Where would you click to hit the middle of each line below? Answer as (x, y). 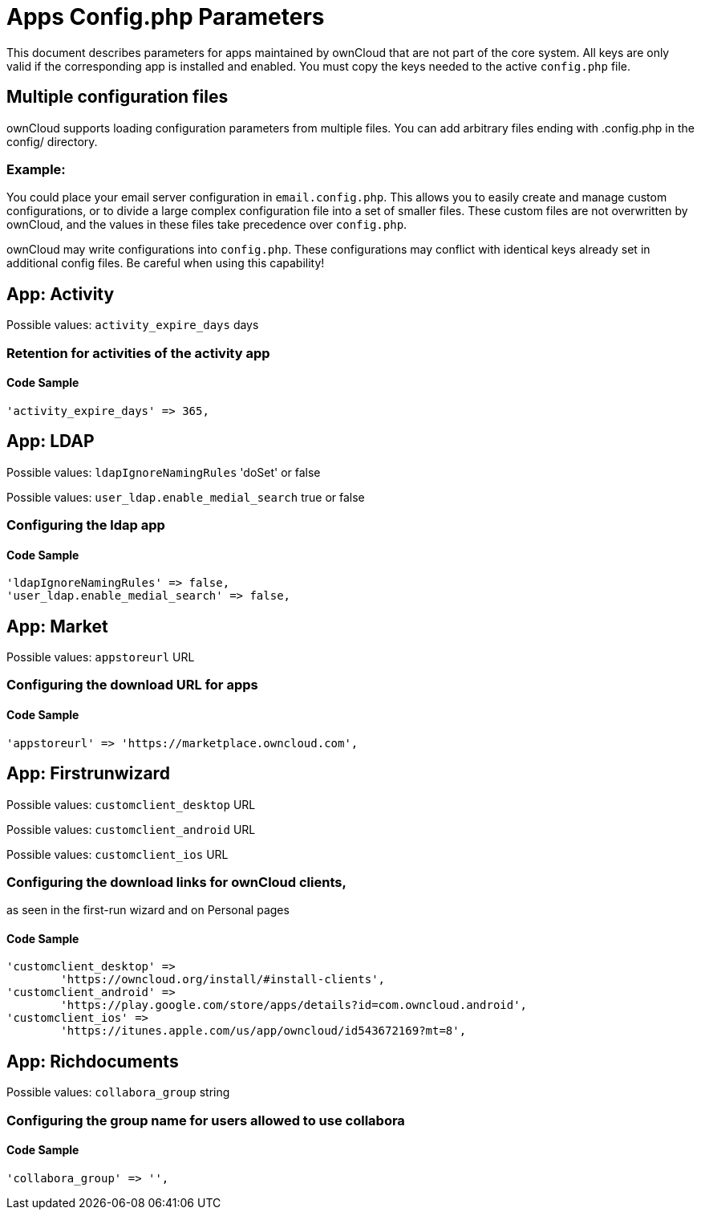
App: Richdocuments (93, 1061)
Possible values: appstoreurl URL (101, 657)
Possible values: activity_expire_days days (133, 325)
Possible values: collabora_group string (118, 1092)
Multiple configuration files (118, 97)
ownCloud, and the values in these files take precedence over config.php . (207, 225)
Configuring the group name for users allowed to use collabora (206, 1120)
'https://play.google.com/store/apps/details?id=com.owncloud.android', (294, 1005)
